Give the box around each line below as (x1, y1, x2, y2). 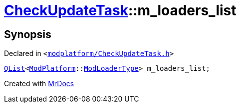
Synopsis (4, 28, 51, 41)
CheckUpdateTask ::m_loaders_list (4, 2, 237, 19)
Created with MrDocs (4, 79, 74, 88)
